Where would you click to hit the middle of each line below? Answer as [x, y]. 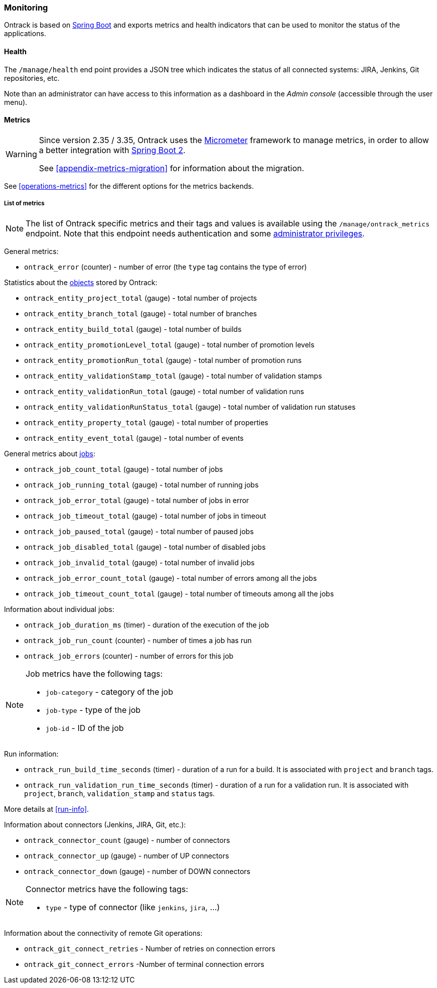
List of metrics [24, 204]
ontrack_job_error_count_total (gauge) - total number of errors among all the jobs [171, 578]
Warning [21, 154]
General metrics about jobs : [50, 453]
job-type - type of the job [93, 710]
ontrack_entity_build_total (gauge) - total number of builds [133, 329]
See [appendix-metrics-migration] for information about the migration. [172, 168]
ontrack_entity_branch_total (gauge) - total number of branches [140, 313]
